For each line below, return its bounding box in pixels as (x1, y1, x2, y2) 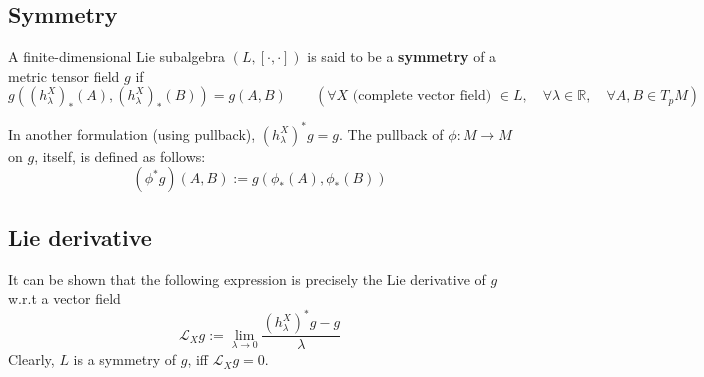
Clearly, (8, 349, 55, 370)
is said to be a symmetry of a (307, 46, 497, 67)
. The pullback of (339, 123, 444, 144)
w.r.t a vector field (8, 288, 121, 309)
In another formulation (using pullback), (8, 123, 256, 144)
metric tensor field (8, 65, 120, 86)
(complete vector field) (352, 89, 492, 104)
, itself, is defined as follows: (34, 145, 206, 166)
